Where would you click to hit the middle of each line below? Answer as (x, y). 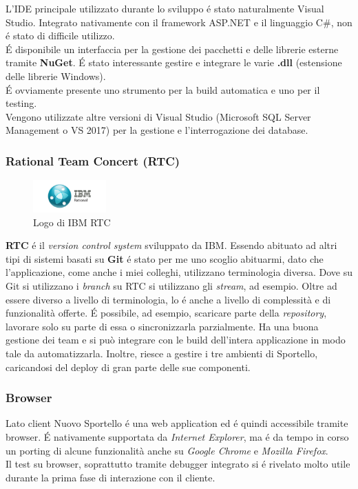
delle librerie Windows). (56, 76)
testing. (21, 103)
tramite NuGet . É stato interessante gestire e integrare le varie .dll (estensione (174, 62)
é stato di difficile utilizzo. (60, 36)
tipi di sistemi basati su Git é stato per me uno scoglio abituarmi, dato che (165, 258)
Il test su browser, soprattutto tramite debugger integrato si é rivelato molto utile (178, 464)
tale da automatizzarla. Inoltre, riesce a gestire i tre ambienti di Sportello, (162, 353)
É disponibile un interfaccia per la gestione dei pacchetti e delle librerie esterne (172, 49)
